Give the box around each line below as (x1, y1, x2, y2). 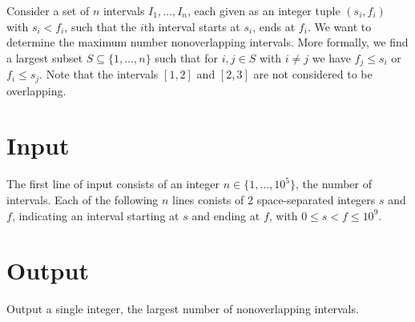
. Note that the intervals (39, 66, 159, 83)
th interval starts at (143, 18, 240, 34)
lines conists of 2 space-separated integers (172, 191, 376, 207)
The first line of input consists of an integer (6, 175, 220, 192)
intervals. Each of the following (6, 191, 159, 207)
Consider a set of (6, 2, 90, 18)
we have (312, 49, 351, 66)
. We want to (307, 18, 372, 34)
